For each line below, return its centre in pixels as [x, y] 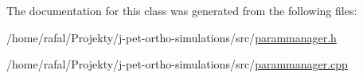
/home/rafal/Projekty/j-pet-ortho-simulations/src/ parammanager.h [172, 37]
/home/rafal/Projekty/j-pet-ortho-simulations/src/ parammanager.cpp [177, 64]
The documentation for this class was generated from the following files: [182, 10]
